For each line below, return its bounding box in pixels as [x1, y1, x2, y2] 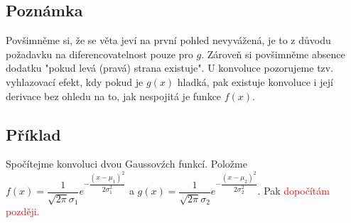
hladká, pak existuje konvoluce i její [177, 74, 333, 89]
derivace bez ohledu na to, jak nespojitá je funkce [6, 88, 222, 103]
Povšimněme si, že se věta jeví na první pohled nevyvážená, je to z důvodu [6, 33, 331, 48]
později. [6, 204, 40, 219]
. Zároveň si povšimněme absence [201, 46, 345, 61]
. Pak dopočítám [257, 183, 330, 198]
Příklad [6, 123, 61, 145]
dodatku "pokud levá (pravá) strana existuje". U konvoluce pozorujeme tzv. [6, 60, 334, 75]
